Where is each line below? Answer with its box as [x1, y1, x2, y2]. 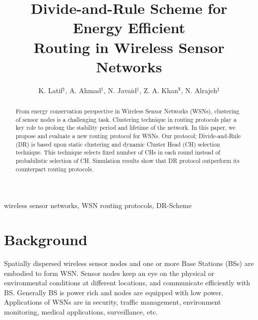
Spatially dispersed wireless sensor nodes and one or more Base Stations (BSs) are [4, 258, 254, 268]
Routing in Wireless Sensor [33, 37, 225, 57]
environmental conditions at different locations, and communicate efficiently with [4, 277, 251, 288]
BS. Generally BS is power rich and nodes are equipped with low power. [4, 287, 223, 297]
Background [4, 229, 88, 250]
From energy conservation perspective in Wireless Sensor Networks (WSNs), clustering [15, 107, 240, 115]
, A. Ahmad [65, 85, 101, 95]
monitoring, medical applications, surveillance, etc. [4, 307, 158, 317]
